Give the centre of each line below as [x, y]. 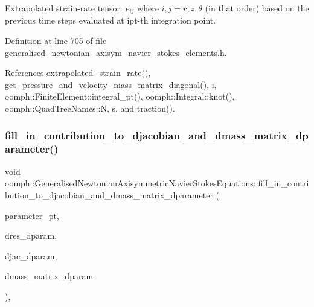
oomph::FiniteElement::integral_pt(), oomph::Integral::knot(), [120, 96]
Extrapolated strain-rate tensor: [64, 8]
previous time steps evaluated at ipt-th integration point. [111, 20]
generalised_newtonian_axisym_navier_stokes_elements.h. [116, 52]
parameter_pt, [32, 215]
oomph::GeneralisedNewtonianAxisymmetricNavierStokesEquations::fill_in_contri [157, 183]
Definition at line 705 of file [56, 41]
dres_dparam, [31, 236]
